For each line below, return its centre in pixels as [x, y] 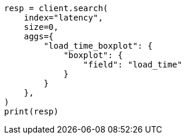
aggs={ [39, 36]
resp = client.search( [56, 8]
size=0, [41, 27]
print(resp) [31, 111]
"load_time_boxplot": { [98, 46]
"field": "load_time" [133, 65]
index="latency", [63, 18]
